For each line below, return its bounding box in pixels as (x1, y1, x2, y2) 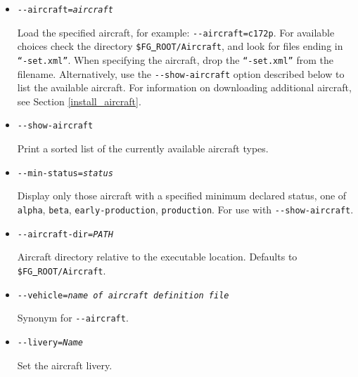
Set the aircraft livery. (17, 357, 113, 372)
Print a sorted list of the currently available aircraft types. (17, 141, 269, 156)
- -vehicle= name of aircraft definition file (17, 290, 229, 300)
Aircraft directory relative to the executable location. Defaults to (17, 249, 298, 264)
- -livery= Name (17, 337, 83, 348)
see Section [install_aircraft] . (17, 93, 141, 108)
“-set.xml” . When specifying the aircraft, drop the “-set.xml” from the (17, 52, 333, 67)
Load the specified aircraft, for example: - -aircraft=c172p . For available (17, 25, 335, 39)
